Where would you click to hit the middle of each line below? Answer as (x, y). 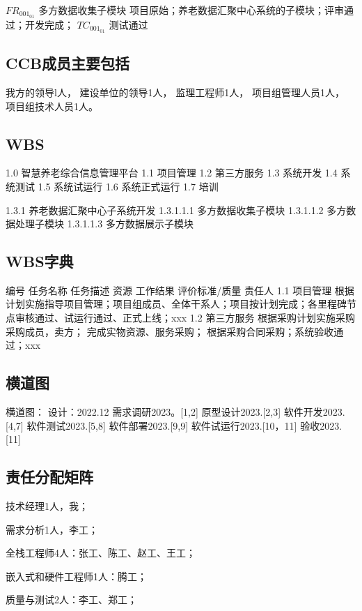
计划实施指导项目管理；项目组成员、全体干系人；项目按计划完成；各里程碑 (176, 304)
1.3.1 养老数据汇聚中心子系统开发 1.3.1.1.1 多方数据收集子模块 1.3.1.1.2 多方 (176, 210)
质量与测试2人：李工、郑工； (71, 599)
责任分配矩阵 (49, 477)
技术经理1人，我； (47, 506)
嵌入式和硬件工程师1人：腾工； (76, 576)
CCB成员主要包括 (68, 63)
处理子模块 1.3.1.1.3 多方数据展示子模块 (104, 224)
